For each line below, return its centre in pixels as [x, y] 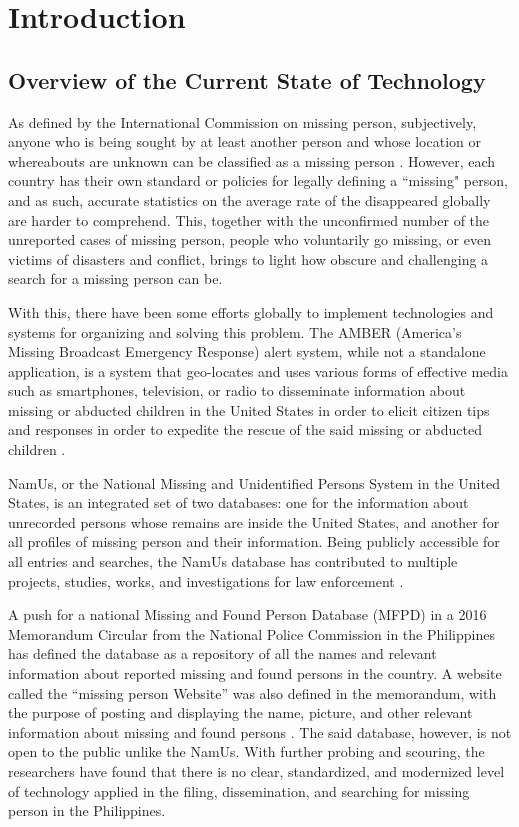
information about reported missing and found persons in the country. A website [255, 673]
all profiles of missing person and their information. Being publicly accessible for [254, 541]
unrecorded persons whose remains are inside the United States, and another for [254, 521]
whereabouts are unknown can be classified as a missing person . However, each [252, 160]
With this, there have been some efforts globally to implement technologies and [251, 311]
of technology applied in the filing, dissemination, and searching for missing [239, 790]
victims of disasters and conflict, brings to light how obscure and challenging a [248, 258]
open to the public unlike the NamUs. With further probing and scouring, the [246, 751]
